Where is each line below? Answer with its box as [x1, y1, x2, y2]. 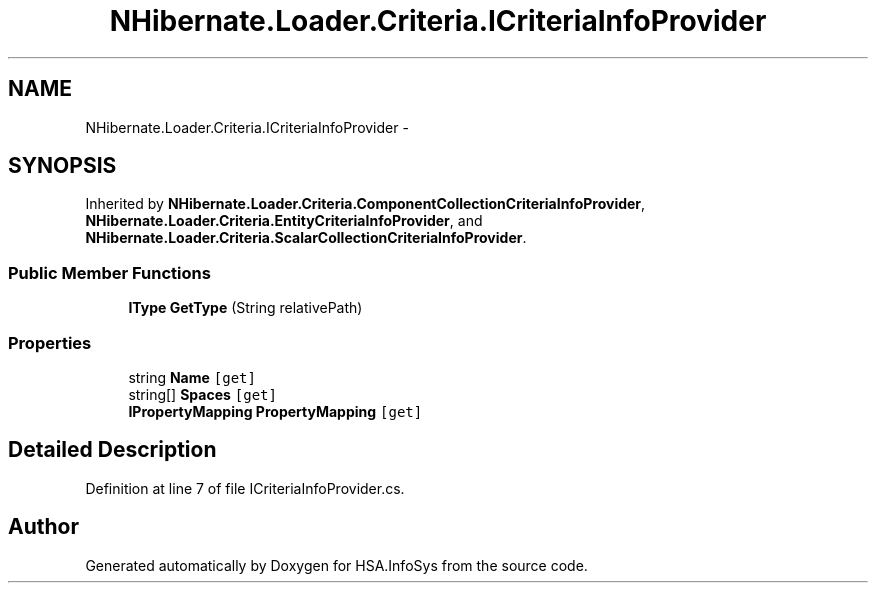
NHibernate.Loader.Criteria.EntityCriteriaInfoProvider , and [85, 212, 483, 230]
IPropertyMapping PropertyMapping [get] [128, 402, 423, 420]
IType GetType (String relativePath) [128, 299, 363, 317]
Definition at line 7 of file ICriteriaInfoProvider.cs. [85, 479, 405, 497]
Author [8, 514, 79, 540]
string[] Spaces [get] [128, 385, 277, 403]
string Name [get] [128, 368, 256, 386]
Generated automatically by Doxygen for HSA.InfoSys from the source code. [85, 556, 588, 574]
